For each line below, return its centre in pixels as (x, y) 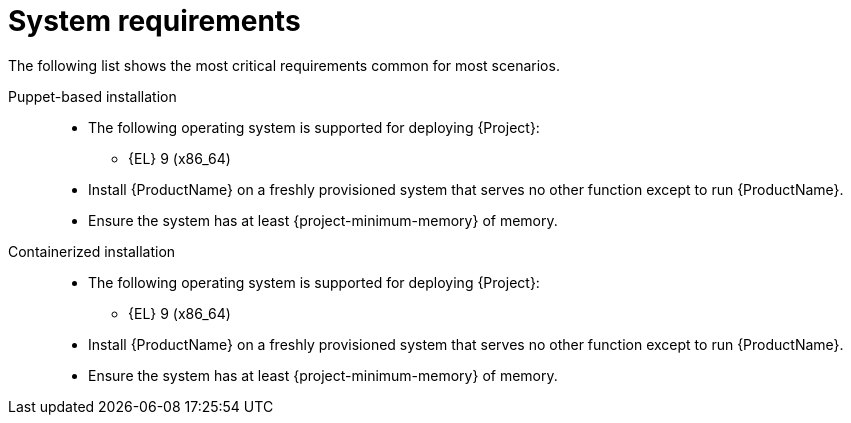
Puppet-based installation (92, 96)
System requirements (154, 21)
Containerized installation (92, 251)
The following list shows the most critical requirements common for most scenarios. (284, 65)
